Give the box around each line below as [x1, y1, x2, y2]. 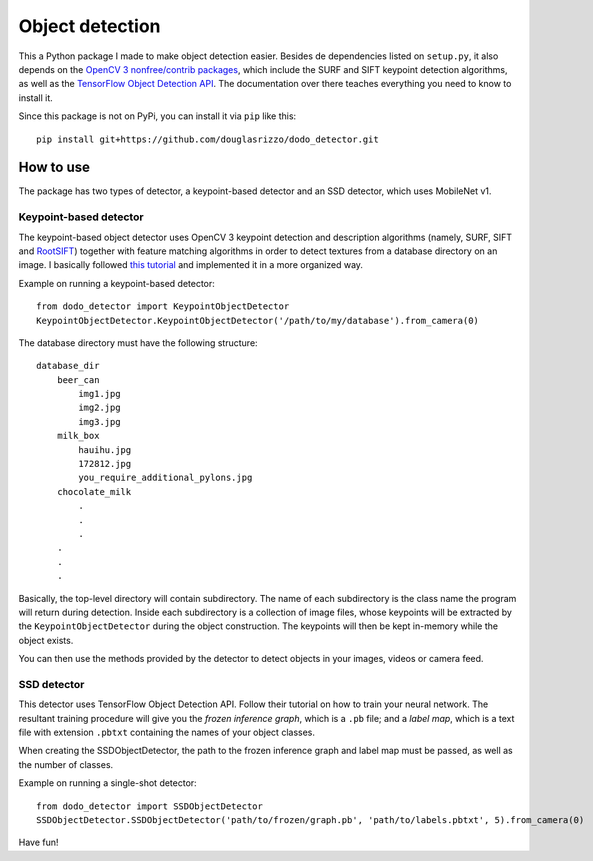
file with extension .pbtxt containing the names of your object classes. [18, 726, 315, 739]
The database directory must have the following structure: [18, 336, 259, 349]
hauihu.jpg [78, 444, 132, 455]
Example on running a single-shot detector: [18, 777, 197, 789]
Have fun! [18, 836, 59, 849]
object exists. [18, 634, 74, 646]
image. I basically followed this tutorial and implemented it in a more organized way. [18, 259, 364, 271]
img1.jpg [78, 388, 121, 400]
